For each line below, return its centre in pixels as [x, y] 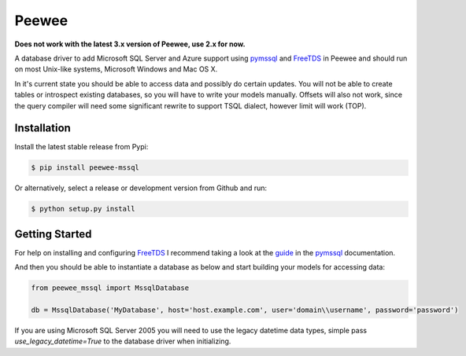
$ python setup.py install [83, 209]
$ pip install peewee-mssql [85, 168]
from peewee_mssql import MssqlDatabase [110, 288]
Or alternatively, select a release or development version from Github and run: [141, 188]
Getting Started [53, 234]
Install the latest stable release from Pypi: [81, 147]
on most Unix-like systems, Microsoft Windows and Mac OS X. [116, 69]
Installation [43, 128]
